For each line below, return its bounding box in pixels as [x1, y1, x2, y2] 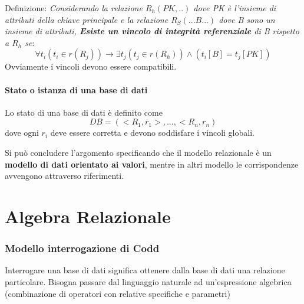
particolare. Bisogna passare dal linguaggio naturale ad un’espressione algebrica [5, 275, 292, 287]
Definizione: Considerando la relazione [5, 2, 143, 14]
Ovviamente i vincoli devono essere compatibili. [5, 60, 177, 73]
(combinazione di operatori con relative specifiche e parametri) [5, 287, 230, 299]
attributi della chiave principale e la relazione [5, 13, 168, 25]
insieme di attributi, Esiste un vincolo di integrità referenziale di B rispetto [5, 25, 299, 37]
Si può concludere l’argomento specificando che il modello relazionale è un [5, 146, 272, 158]
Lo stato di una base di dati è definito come [5, 106, 163, 118]
